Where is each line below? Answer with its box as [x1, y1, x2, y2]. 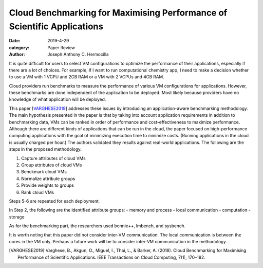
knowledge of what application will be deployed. [9, 96, 106, 102]
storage [9, 214, 25, 220]
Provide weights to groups [21, 182, 74, 188]
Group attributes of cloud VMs [21, 162, 82, 168]
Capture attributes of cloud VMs [21, 155, 86, 161]
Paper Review [47, 44, 75, 51]
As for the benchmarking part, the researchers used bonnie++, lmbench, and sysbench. [9, 223, 186, 229]
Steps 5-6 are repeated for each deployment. [9, 198, 100, 204]
